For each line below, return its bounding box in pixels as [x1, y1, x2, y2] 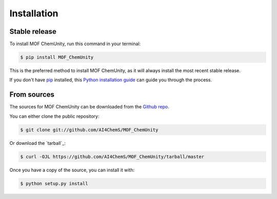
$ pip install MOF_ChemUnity [20, 54, 94, 60]
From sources [9, 90, 55, 99]
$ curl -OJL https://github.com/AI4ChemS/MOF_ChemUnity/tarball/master [20, 153, 205, 160]
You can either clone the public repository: [9, 113, 100, 119]
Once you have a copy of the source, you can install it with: [9, 167, 135, 173]
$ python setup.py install [20, 181, 88, 186]
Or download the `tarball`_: [9, 140, 66, 146]
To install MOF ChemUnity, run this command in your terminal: [9, 41, 141, 47]
